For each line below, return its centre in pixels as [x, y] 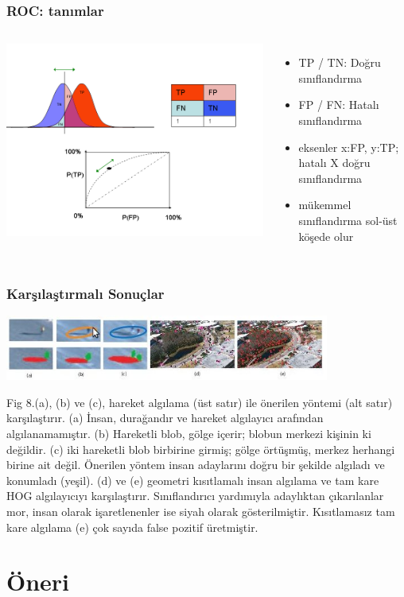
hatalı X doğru [334, 163]
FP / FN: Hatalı [339, 105]
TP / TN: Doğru [340, 62]
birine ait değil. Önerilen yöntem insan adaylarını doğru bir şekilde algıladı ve [196, 465]
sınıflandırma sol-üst [348, 220]
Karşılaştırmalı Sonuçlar [85, 294]
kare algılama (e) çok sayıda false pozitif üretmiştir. [132, 527]
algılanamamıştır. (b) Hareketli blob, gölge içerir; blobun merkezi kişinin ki [189, 434]
